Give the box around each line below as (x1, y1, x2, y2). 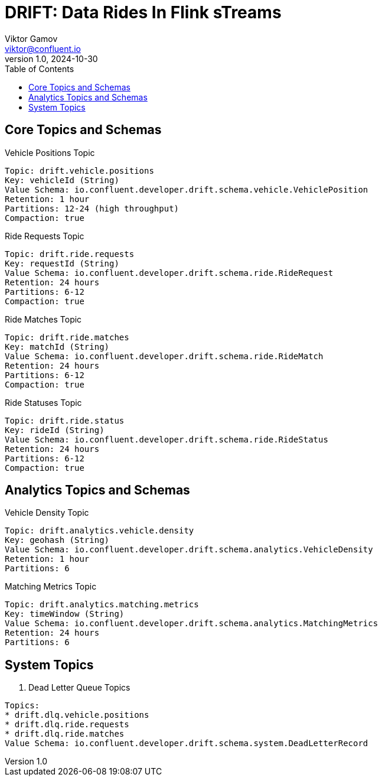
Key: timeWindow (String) (5, 609, 125, 619)
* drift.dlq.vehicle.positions (5, 710, 149, 720)
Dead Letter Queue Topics (28, 682, 130, 693)
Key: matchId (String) (5, 341, 110, 352)
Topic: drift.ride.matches (5, 332, 129, 342)
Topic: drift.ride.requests (5, 249, 135, 259)
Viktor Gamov (5, 33, 58, 44)
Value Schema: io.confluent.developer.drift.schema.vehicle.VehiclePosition (5, 184, 368, 194)
